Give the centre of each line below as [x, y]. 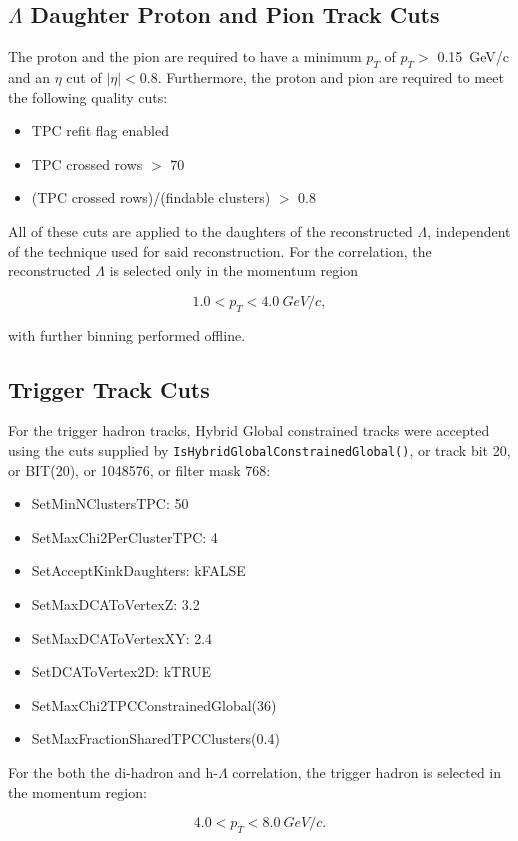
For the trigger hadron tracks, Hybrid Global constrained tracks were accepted [249, 430]
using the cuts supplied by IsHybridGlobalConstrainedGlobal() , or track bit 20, [259, 449]
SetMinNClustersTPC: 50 [110, 503]
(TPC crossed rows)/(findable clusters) [151, 197]
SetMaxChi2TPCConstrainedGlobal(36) [154, 704]
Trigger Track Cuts [109, 388]
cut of [84, 77]
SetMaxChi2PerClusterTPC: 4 [124, 536]
